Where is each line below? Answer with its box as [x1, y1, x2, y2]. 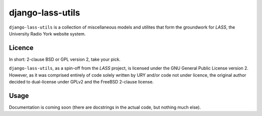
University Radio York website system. [9, 31, 86, 36]
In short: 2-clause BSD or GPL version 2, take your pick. [9, 56, 121, 62]
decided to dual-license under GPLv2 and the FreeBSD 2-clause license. [9, 79, 154, 85]
